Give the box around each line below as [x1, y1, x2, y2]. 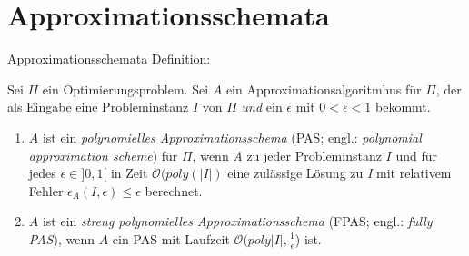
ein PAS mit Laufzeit [112, 229, 230, 248]
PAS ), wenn [28, 229, 95, 248]
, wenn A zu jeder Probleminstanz [192, 145, 382, 164]
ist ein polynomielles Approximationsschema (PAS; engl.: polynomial [42, 127, 422, 146]
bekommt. [375, 97, 431, 116]
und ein [241, 97, 283, 116]
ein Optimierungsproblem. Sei [42, 79, 209, 98]
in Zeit [110, 163, 148, 182]
